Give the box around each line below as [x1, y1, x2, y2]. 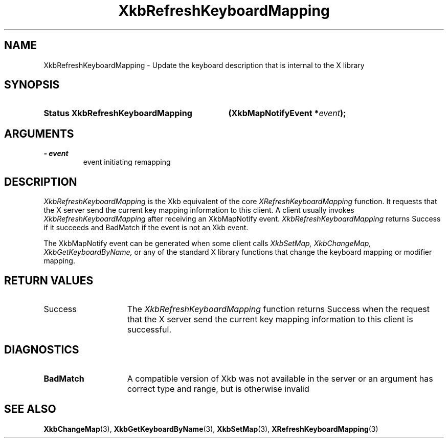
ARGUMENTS [4, 127, 74, 140]
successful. [127, 324, 172, 335]
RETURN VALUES [4, 274, 94, 287]
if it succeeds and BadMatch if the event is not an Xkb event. [43, 223, 249, 232]
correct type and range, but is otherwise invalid [127, 383, 309, 394]
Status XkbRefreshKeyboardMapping [43, 108, 192, 119]
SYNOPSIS [4, 78, 60, 92]
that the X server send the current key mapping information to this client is [127, 314, 413, 324]
